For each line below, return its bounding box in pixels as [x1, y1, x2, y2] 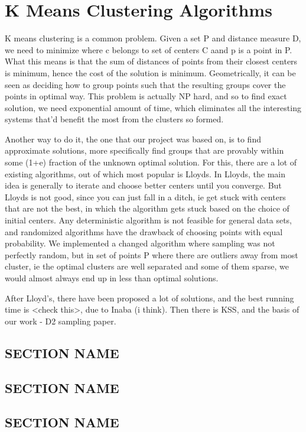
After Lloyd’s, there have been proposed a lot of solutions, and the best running [5, 291, 294, 304]
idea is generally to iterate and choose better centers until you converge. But [5, 179, 282, 191]
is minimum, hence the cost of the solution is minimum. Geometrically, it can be [5, 66, 296, 79]
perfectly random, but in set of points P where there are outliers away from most [5, 248, 298, 261]
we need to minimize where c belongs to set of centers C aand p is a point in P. [5, 43, 292, 56]
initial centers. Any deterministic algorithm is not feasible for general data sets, [5, 214, 292, 226]
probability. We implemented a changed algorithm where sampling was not [5, 237, 275, 249]
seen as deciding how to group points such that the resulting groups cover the [5, 78, 286, 90]
